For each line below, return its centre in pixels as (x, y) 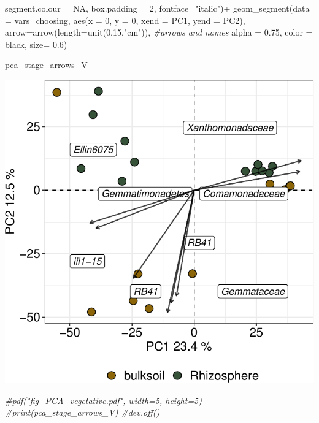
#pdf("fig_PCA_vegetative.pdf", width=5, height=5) (104, 400)
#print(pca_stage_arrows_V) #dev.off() (83, 412)
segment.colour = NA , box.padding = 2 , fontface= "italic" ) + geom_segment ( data (157, 8)
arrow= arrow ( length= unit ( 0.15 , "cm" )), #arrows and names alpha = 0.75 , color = (159, 32)
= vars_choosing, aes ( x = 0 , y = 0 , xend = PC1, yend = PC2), (125, 20)
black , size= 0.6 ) (36, 44)
